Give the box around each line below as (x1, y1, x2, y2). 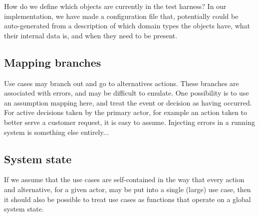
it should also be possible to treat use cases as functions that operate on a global (4, 194, 251, 204)
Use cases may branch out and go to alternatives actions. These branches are (4, 78, 239, 88)
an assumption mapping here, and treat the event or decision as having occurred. (4, 97, 252, 108)
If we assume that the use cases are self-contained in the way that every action (4, 174, 245, 185)
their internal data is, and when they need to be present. (4, 30, 178, 40)
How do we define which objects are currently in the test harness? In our (4, 1, 227, 11)
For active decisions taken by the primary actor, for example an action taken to (4, 107, 248, 117)
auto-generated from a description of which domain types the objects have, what (4, 20, 251, 31)
